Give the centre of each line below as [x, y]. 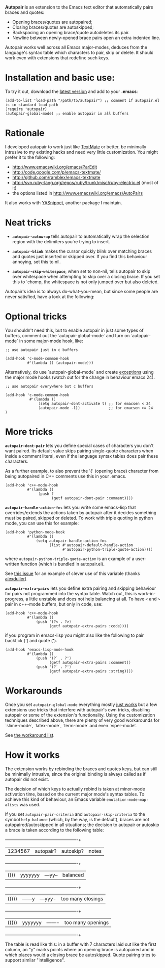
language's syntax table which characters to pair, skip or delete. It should [79, 52]
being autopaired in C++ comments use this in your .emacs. [66, 476]
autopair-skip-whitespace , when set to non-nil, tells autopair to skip [81, 271]
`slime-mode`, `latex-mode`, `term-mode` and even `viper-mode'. [71, 725]
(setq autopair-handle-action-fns [71, 541]
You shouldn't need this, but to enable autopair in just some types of [74, 330]
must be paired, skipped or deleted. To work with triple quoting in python [79, 518]
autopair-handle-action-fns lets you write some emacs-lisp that [71, 507]
